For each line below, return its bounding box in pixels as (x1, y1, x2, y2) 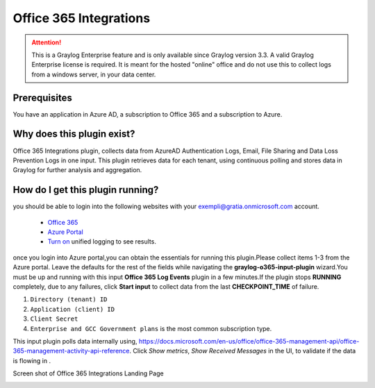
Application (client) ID (30, 305, 115, 313)
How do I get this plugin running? (12, 184, 159, 196)
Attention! (31, 38, 62, 47)
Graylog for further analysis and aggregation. (12, 166, 142, 174)
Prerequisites (12, 92, 72, 103)
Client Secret (30, 315, 78, 323)
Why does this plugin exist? (12, 128, 135, 140)
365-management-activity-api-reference (12, 347, 130, 355)
